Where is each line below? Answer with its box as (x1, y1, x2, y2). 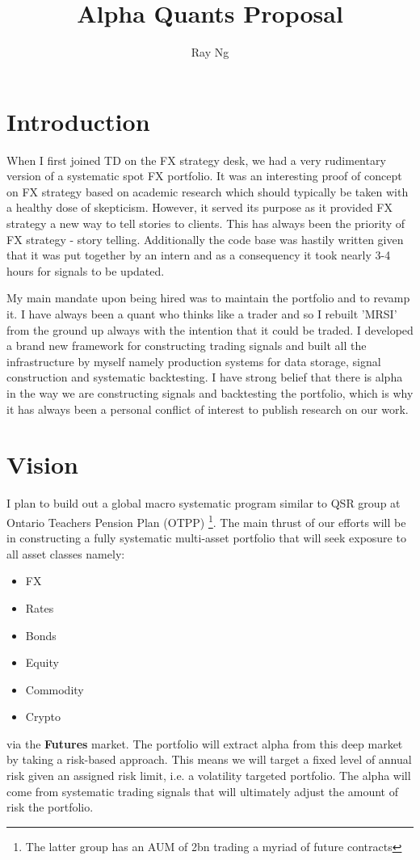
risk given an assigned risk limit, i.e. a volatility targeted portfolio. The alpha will (6, 767, 411, 784)
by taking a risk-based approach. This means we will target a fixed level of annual (6, 751, 412, 768)
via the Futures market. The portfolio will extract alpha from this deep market (6, 735, 403, 752)
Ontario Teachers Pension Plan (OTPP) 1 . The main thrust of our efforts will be (6, 511, 406, 530)
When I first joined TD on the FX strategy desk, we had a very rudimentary (6, 151, 386, 168)
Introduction (6, 104, 150, 137)
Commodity (25, 681, 84, 698)
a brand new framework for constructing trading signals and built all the (6, 337, 367, 354)
